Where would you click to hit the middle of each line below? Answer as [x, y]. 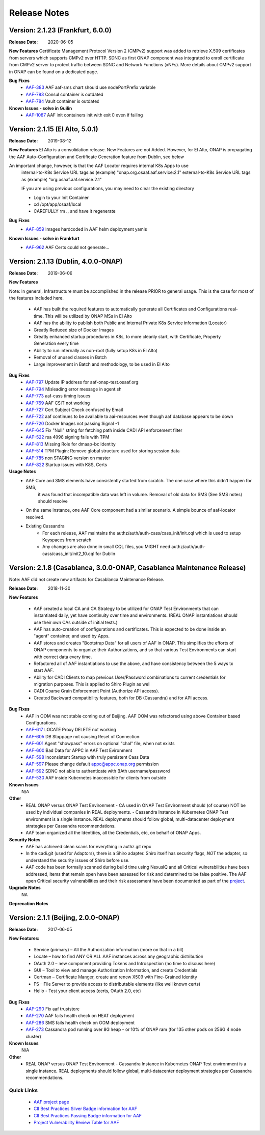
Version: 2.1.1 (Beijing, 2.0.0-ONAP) [64, 918]
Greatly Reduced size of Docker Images [74, 330]
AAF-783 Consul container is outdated [65, 94]
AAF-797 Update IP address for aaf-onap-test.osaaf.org [82, 382]
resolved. [35, 517]
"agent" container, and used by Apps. [72, 636]
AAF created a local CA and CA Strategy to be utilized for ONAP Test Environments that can [126, 609]
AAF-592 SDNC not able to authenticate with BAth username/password [98, 771]
